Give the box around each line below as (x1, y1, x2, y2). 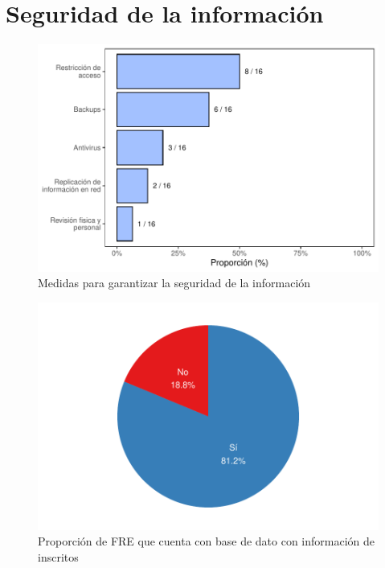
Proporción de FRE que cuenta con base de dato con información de (38, 533, 375, 549)
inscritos (38, 548, 79, 565)
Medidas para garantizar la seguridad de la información (38, 274, 311, 291)
